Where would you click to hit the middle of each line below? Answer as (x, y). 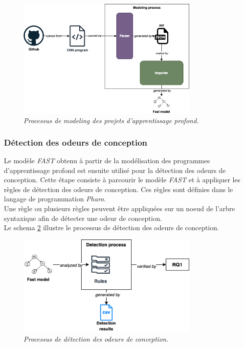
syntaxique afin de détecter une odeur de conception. (83, 218)
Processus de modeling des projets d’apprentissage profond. (111, 120)
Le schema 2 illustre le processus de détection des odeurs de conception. (111, 228)
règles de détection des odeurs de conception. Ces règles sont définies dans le (119, 189)
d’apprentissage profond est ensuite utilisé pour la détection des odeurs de (115, 170)
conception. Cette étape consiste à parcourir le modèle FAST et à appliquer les (122, 180)
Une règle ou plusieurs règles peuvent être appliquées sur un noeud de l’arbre (120, 208)
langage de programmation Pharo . (55, 199)
